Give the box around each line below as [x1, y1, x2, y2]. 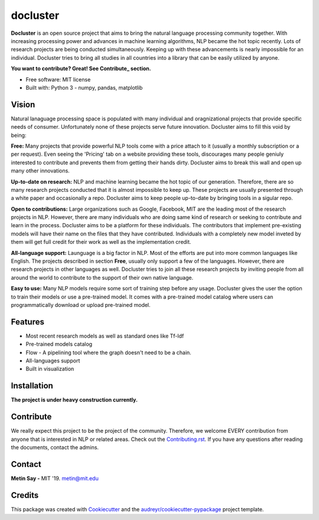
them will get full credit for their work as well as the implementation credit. [11, 238, 191, 246]
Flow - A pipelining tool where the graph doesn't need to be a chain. [25, 349, 191, 356]
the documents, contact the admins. [11, 444, 99, 451]
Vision [11, 99, 35, 109]
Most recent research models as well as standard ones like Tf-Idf [25, 332, 184, 339]
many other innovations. [11, 167, 70, 174]
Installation [11, 381, 53, 391]
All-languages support [25, 357, 80, 364]
